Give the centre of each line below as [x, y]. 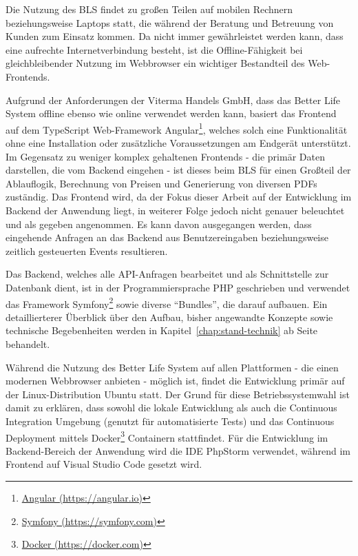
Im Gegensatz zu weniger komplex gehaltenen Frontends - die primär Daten [165, 156]
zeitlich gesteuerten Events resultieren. [87, 250]
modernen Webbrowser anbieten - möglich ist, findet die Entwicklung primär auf [175, 381]
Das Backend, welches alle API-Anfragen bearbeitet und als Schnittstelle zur [167, 274]
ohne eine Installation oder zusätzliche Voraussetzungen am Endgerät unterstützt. [178, 143]
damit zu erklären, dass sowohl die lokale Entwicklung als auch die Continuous [171, 408]
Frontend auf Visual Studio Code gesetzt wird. [104, 464]
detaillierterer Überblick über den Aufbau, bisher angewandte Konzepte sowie [169, 317]
